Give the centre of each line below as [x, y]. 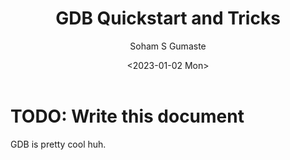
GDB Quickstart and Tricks [168, 18]
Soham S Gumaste [168, 46]
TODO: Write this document [127, 116]
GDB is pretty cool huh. [58, 144]
